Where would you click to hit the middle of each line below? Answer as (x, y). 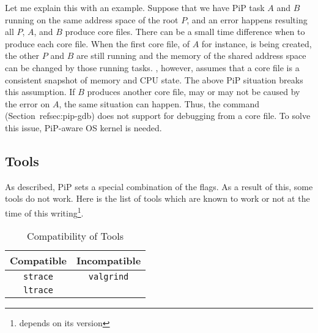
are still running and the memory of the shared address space (191, 55)
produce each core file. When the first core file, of (97, 43)
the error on (28, 103)
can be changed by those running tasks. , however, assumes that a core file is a (152, 67)
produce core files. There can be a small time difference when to (185, 32)
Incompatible (109, 261)
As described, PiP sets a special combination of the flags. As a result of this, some (159, 186)
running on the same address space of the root (92, 19)
